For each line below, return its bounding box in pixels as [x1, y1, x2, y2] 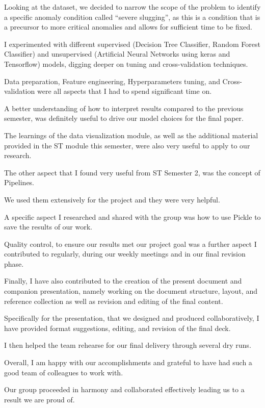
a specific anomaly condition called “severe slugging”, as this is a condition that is [4, 11, 260, 22]
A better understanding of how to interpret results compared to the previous [4, 103, 244, 113]
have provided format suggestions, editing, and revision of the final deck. [4, 322, 231, 333]
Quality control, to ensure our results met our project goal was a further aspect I [4, 238, 257, 249]
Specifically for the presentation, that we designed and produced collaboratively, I [4, 313, 259, 323]
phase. [4, 258, 24, 269]
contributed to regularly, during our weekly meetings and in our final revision [4, 248, 246, 259]
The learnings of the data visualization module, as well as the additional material [4, 130, 258, 140]
